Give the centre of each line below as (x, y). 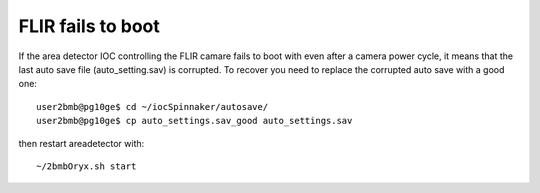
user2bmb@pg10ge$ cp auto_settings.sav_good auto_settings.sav (194, 121)
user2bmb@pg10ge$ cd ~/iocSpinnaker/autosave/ (152, 106)
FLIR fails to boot (89, 26)
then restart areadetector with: (81, 143)
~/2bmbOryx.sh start (86, 166)
